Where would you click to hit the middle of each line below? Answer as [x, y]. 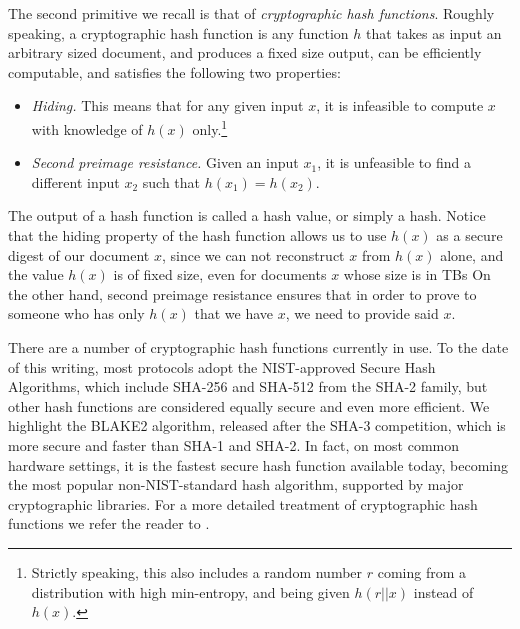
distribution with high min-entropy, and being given [190, 591]
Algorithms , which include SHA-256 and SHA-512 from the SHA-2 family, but [248, 386]
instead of [443, 591]
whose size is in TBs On [417, 274]
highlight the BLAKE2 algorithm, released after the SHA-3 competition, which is [257, 425]
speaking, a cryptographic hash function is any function [178, 32]
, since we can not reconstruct [253, 254]
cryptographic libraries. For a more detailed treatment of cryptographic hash [243, 503]
